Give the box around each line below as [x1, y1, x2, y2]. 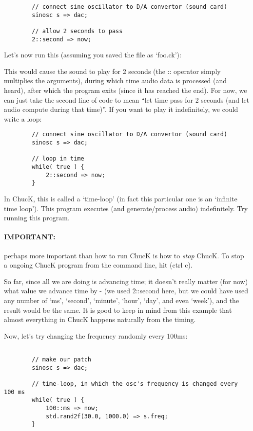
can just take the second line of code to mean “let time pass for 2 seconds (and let [4, 94, 250, 105]
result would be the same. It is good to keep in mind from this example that [4, 305, 232, 315]
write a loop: [4, 113, 42, 124]
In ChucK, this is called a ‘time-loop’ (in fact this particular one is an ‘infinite [4, 194, 237, 204]
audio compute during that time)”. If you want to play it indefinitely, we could [4, 104, 238, 114]
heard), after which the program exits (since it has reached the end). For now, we [4, 85, 247, 95]
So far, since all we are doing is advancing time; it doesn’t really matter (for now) [4, 276, 248, 286]
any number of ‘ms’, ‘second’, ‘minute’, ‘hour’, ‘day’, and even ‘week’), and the [4, 295, 239, 305]
